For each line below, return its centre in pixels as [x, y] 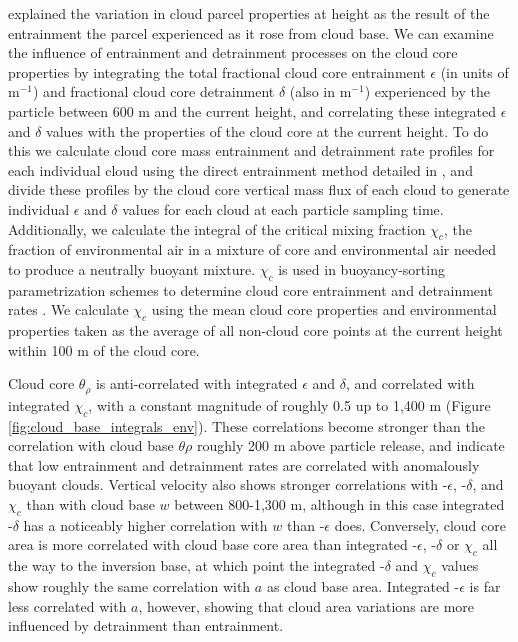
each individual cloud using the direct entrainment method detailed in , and [240, 169]
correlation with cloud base [91, 445]
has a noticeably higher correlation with [145, 524]
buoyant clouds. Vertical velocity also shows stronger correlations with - [228, 484]
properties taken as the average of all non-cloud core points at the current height [255, 330]
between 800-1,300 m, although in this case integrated [339, 503]
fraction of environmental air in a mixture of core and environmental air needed [252, 249]
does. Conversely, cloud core [420, 524]
